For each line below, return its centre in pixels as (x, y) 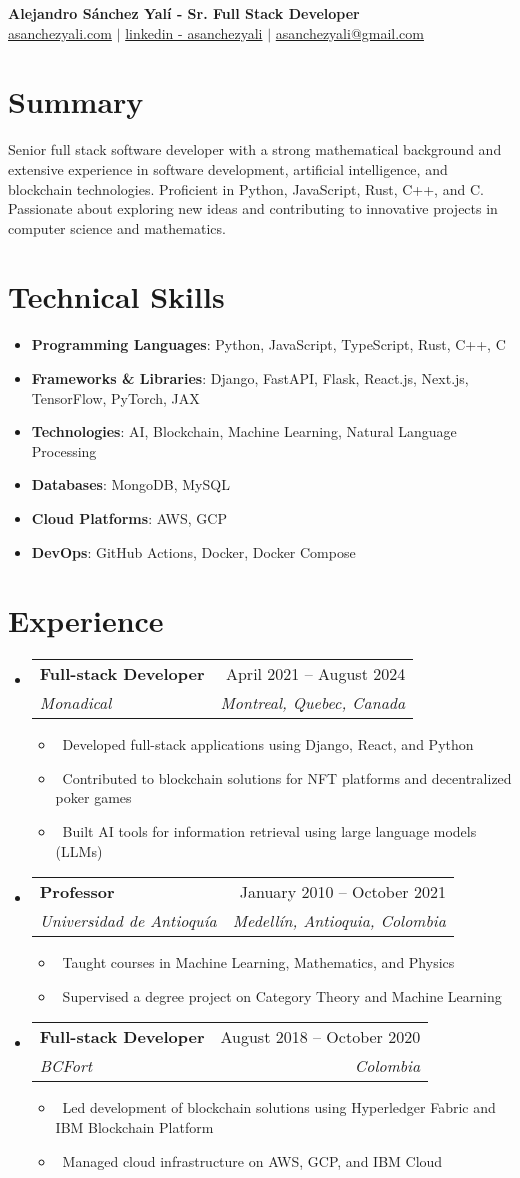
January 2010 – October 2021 (342, 892)
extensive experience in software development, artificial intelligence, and (228, 168)
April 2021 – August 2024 (315, 674)
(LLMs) (79, 850)
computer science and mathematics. (117, 227)
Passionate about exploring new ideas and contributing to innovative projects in (253, 208)
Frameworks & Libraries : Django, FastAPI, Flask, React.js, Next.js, (250, 378)
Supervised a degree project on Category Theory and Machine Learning (282, 995)
